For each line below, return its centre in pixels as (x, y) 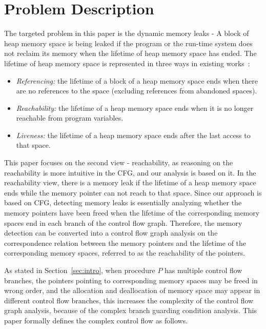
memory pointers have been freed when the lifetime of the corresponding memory (132, 213)
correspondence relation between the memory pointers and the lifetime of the (125, 243)
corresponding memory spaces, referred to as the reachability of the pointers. (125, 253)
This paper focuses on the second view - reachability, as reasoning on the (119, 162)
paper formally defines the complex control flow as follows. (96, 320)
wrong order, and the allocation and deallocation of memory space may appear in (132, 290)
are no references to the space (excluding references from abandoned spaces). (137, 91)
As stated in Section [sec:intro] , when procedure (80, 270)
